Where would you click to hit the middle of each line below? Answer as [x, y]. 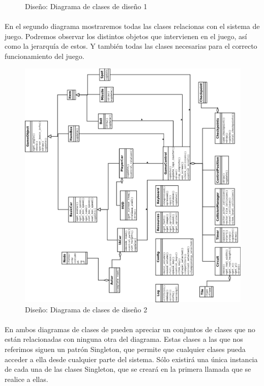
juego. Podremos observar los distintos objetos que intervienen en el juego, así [126, 36]
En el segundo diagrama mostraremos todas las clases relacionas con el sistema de [132, 26]
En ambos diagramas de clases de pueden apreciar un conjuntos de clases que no [130, 329]
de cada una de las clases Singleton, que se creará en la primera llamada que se [128, 369]
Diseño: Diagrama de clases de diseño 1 [86, 6]
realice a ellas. [26, 379]
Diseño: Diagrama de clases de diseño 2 [86, 309]
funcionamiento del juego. [45, 56]
